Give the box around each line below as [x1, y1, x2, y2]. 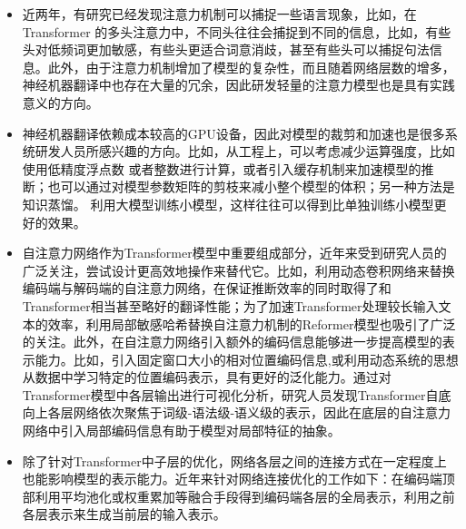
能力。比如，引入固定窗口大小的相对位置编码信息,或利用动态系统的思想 [35, 349, 459, 368]
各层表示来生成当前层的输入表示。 [22, 505, 226, 524]
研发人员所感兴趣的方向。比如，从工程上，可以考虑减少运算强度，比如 [35, 142, 455, 161]
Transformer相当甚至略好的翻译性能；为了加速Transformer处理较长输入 [22, 296, 439, 315]
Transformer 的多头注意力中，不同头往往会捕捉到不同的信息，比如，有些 [22, 22, 451, 41]
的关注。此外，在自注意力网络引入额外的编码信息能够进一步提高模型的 [22, 332, 442, 351]
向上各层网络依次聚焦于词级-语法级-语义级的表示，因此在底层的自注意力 [22, 403, 451, 422]
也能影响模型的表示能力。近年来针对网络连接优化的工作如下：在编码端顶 [22, 469, 455, 488]
